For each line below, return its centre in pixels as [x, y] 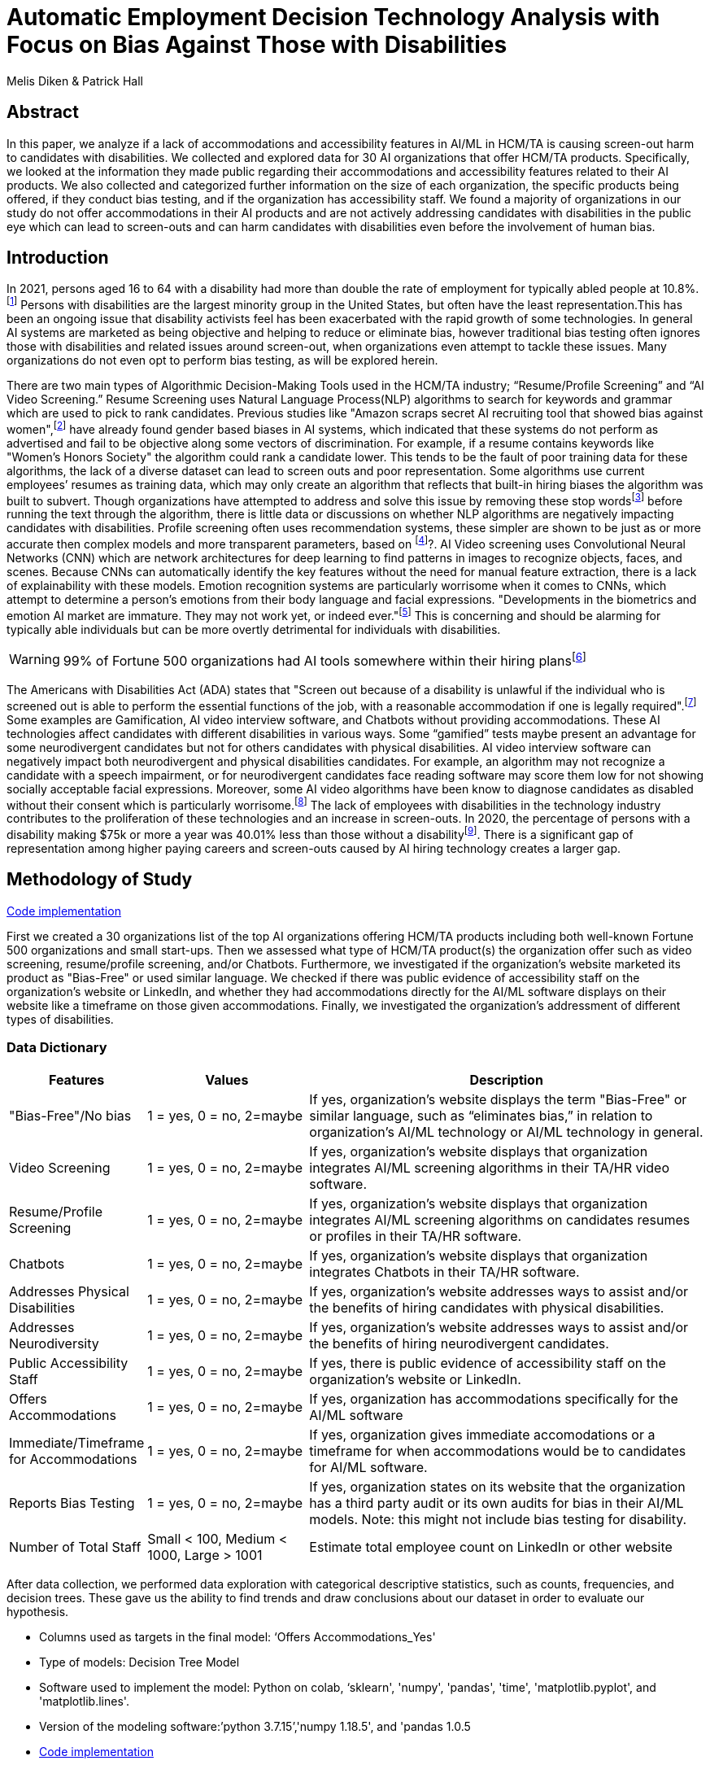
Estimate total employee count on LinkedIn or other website [491, 1547]
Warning [35, 660]
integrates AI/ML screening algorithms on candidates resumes [500, 1219]
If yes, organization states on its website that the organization [497, 1486]
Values [227, 1079]
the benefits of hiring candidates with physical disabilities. [487, 1307]
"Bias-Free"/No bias [70, 1115]
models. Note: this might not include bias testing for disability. [498, 1519]
